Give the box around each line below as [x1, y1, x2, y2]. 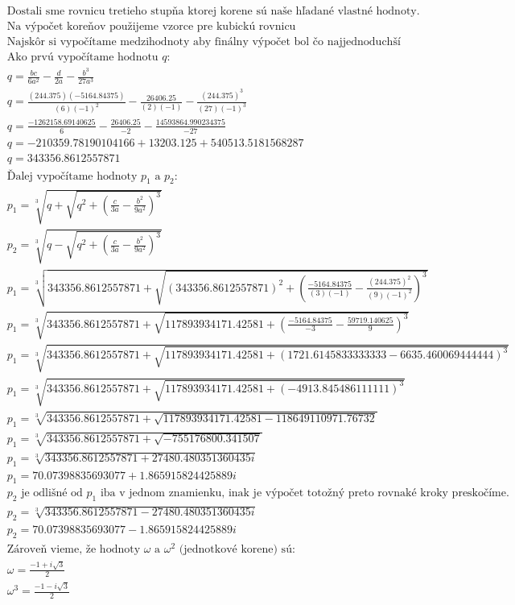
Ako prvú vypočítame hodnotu [6, 52, 159, 64]
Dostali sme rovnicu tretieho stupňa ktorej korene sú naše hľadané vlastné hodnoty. [6, 6, 420, 18]
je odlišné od [21, 487, 83, 499]
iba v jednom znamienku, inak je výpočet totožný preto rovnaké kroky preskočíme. [100, 487, 509, 499]
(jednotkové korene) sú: [179, 543, 295, 555]
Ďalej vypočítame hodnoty [6, 170, 138, 182]
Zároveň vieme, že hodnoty [6, 543, 141, 555]
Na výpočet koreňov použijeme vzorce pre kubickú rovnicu [6, 21, 296, 33]
